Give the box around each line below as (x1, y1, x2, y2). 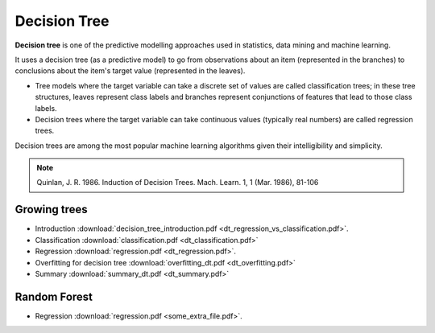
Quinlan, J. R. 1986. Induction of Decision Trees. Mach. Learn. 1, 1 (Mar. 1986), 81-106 (36, 178, 319, 187)
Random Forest (14, 290, 93, 303)
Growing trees (14, 203, 88, 216)
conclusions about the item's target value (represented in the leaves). (14, 66, 246, 76)
